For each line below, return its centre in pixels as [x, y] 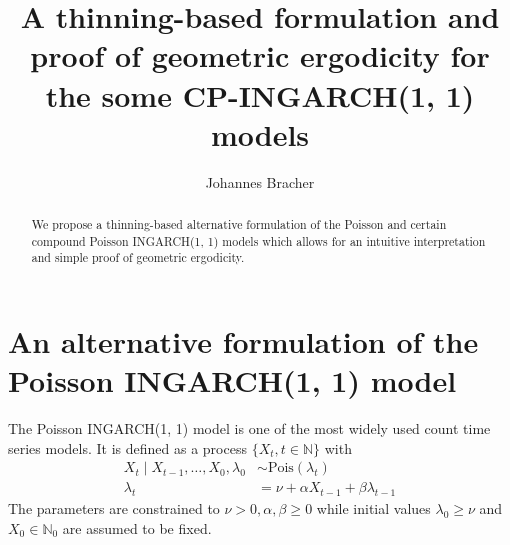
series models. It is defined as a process [127, 447]
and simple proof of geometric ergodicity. [138, 257]
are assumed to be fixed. [137, 527]
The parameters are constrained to [114, 508]
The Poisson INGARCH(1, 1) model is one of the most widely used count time [249, 428]
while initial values [373, 508]
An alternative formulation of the [243, 341]
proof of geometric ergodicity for [260, 55]
